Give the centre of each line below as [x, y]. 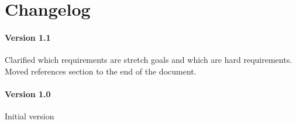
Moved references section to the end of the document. [101, 71]
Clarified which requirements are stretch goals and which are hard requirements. [149, 60]
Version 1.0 [28, 93]
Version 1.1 [28, 37]
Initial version [30, 116]
